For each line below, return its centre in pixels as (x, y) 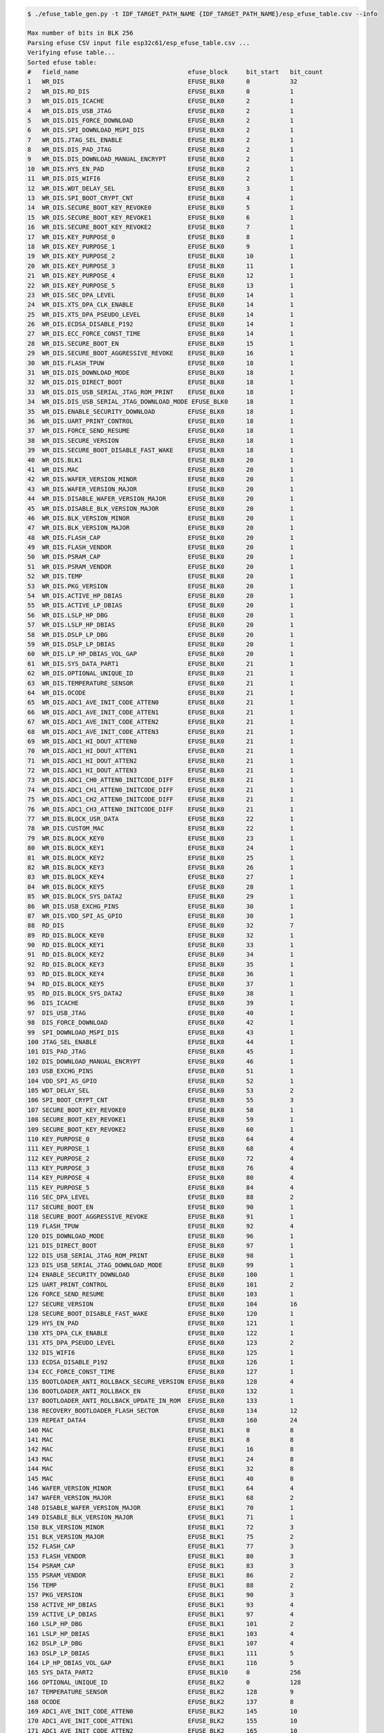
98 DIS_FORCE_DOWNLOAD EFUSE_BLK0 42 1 (161, 1023)
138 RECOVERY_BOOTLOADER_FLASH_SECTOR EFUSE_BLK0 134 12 (162, 1410)
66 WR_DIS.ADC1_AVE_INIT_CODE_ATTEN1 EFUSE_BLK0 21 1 (161, 712)
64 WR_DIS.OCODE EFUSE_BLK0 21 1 (161, 693)
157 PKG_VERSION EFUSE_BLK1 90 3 (161, 1595)
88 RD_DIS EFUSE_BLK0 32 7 (161, 926)
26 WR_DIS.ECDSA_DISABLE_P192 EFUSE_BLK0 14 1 (161, 324)
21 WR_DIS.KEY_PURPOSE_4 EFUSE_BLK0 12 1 (161, 276)
